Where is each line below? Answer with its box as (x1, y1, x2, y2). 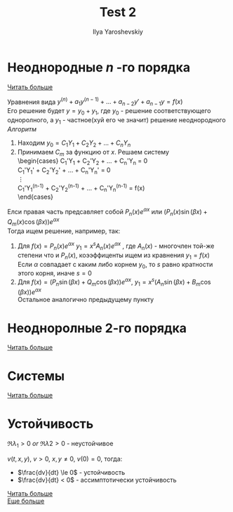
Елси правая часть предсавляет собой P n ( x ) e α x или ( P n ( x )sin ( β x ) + (7, 206, 208, 218)
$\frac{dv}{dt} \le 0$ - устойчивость (17, 468, 125, 477)
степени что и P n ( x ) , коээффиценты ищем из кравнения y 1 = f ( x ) (17, 251, 211, 261)
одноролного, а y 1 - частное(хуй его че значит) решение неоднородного (7, 115, 226, 126)
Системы (7, 368, 65, 383)
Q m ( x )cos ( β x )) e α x (7, 216, 60, 228)
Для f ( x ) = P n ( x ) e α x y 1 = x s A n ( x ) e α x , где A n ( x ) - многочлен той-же (17, 240, 215, 251)
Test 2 (99, 4, 137, 20)
